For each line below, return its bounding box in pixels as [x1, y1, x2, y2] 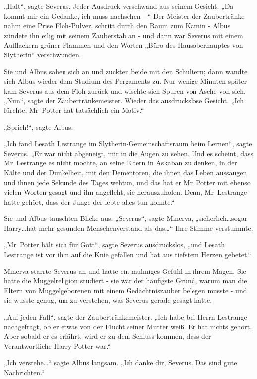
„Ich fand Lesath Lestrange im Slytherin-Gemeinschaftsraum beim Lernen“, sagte [4, 138, 252, 149]
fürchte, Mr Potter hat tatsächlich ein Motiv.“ [4, 105, 144, 115]
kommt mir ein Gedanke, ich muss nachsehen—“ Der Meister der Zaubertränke [4, 10, 245, 21]
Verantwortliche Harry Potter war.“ [4, 340, 111, 351]
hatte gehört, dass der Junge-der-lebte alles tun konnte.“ [4, 196, 175, 207]
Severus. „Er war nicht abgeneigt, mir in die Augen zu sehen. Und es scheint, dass [4, 148, 254, 158]
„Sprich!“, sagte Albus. [4, 121, 73, 132]
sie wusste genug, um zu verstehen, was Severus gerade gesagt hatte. [4, 295, 212, 305]
